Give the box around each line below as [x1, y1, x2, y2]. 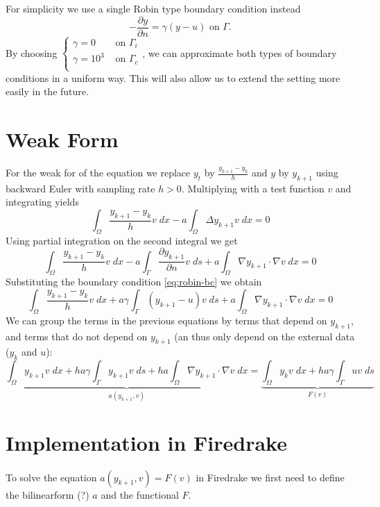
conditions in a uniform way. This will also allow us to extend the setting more [6, 70, 340, 85]
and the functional [101, 487, 179, 501]
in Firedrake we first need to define [196, 469, 345, 484]
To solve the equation [6, 469, 97, 484]
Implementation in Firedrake [6, 428, 287, 456]
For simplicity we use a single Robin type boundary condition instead [6, 1, 301, 15]
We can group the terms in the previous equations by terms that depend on [6, 313, 327, 327]
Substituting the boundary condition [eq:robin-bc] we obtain [6, 274, 262, 289]
